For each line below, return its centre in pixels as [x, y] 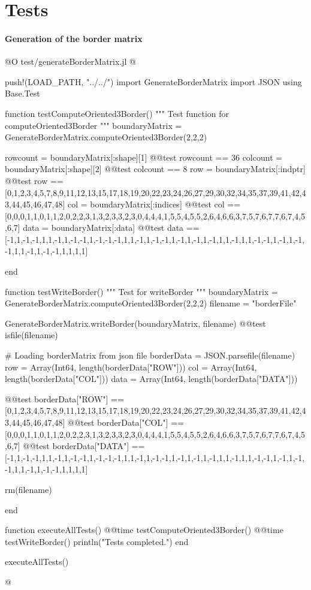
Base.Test [22, 93]
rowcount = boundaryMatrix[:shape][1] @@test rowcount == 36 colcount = [144, 157]
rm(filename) [28, 489]
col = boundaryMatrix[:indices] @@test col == [154, 204]
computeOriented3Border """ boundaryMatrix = [93, 125]
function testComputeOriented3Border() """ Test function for [117, 113]
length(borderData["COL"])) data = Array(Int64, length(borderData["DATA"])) [151, 379]
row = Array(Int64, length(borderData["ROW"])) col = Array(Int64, [131, 367]
